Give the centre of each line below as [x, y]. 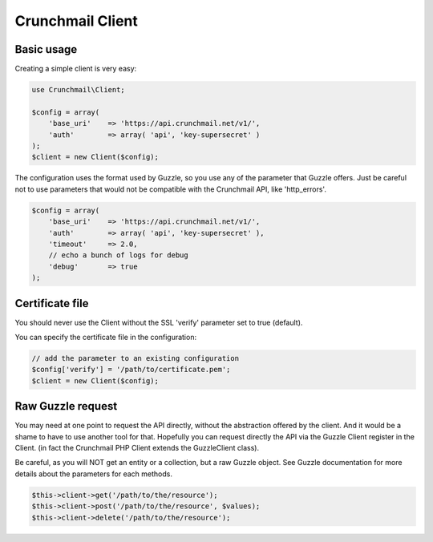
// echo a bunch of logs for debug [118, 255]
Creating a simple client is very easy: [76, 69]
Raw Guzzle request [66, 406]
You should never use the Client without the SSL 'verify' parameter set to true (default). [159, 322]
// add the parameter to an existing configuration [136, 358]
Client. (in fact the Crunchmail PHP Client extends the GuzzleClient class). [137, 448]
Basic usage [46, 49]
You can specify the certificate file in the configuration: [105, 337]
